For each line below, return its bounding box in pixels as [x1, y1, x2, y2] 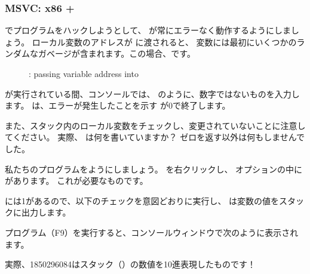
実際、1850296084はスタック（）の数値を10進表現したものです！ [5, 258, 256, 270]
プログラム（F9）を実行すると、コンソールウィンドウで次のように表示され [5, 226, 299, 238]
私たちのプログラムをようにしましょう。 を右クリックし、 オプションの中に [5, 162, 303, 175]
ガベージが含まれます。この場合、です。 [38, 47, 195, 60]
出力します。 [21, 206, 71, 218]
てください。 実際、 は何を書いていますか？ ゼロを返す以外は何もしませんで [5, 131, 305, 143]
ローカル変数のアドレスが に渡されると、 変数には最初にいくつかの [32, 35, 297, 48]
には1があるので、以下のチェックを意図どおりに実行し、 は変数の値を [5, 194, 280, 207]
